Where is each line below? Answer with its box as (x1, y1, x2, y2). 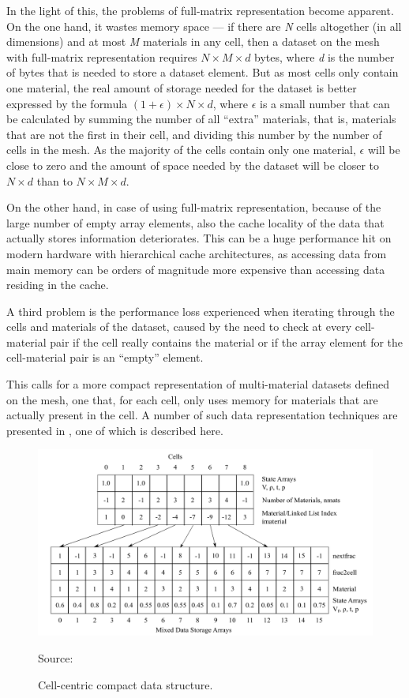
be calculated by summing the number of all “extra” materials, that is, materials (6, 111, 396, 127)
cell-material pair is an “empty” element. (6, 349, 204, 366)
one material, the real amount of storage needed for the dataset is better (6, 79, 357, 96)
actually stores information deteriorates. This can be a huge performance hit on (6, 230, 392, 246)
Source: (38, 650, 73, 666)
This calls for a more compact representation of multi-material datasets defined (6, 376, 390, 392)
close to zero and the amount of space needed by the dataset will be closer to (6, 156, 380, 173)
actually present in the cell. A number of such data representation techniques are (6, 407, 398, 423)
